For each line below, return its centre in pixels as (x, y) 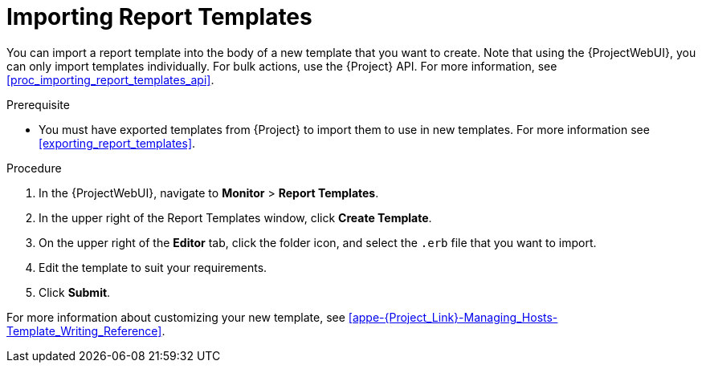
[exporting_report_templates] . (117, 143)
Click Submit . (75, 292)
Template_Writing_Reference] (84, 330)
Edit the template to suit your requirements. (153, 267)
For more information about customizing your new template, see (176, 317)
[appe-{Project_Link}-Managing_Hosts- (453, 317)
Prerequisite (38, 104)
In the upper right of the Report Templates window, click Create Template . (235, 217)
